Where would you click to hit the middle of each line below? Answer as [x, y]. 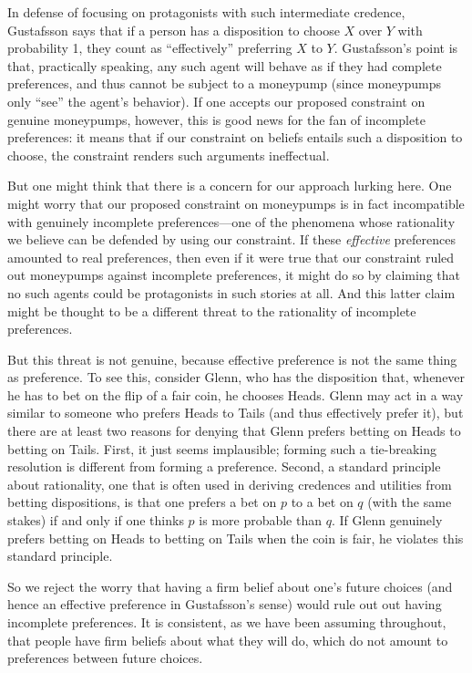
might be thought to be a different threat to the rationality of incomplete [212, 311]
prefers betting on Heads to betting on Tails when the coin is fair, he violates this [236, 538]
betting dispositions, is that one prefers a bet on [142, 502]
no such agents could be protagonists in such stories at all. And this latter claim [231, 292]
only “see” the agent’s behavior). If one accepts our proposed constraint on [216, 101]
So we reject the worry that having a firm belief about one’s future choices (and [230, 586]
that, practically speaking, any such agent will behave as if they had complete [225, 65]
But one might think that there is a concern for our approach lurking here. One [230, 186]
